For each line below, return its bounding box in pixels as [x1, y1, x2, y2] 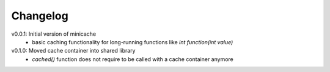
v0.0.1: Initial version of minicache [11, 30, 97, 38]
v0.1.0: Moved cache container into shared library [11, 47, 136, 54]
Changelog [11, 9, 68, 22]
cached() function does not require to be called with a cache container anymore [32, 55, 233, 63]
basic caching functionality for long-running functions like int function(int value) [32, 38, 233, 45]
